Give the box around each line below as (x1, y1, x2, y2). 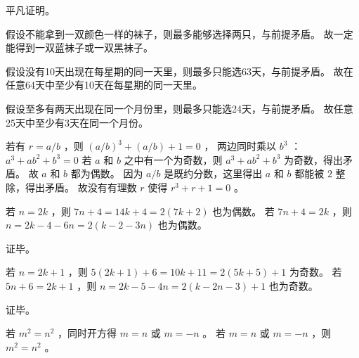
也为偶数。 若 (212, 203, 275, 218)
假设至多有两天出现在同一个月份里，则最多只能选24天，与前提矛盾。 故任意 (6, 101, 353, 115)
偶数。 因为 (90, 166, 143, 181)
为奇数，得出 (284, 152, 344, 167)
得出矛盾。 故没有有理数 (25, 179, 137, 194)
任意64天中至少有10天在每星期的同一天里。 (6, 77, 202, 92)
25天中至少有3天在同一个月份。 (6, 115, 148, 129)
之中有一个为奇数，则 (124, 152, 223, 167)
